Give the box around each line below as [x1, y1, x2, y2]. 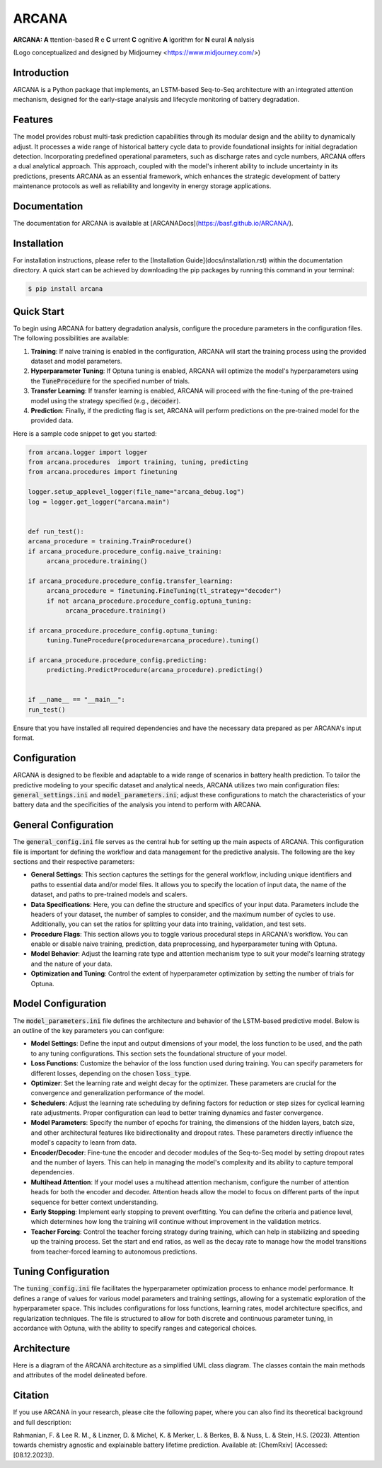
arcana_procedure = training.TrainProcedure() [28, 538, 192, 545]
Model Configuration [13, 998, 107, 1010]
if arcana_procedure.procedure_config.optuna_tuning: [28, 626, 219, 635]
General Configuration [13, 819, 114, 831]
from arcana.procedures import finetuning [28, 468, 178, 476]
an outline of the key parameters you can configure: [13, 1026, 165, 1034]
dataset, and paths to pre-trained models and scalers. [30, 890, 187, 898]
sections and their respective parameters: [13, 857, 135, 866]
